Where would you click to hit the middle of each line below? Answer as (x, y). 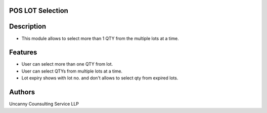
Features (23, 53)
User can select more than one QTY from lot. (67, 64)
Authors (22, 92)
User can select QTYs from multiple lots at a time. (72, 71)
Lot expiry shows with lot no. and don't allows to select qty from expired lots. (100, 78)
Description (28, 26)
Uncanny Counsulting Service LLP (44, 104)
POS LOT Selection (39, 11)
